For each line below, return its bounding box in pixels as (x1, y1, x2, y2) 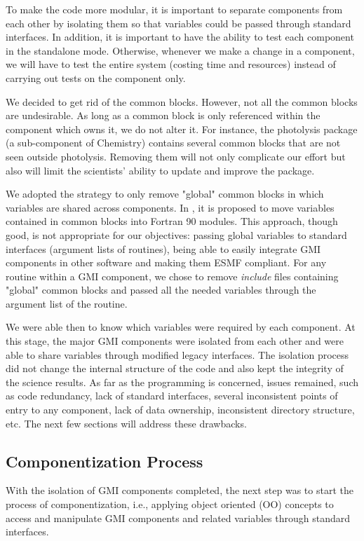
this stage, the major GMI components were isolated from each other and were (6, 334, 344, 348)
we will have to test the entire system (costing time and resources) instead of (6, 57, 336, 71)
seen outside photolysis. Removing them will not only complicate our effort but (6, 149, 346, 163)
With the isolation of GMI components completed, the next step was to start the (6, 483, 353, 498)
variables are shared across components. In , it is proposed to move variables (6, 200, 335, 214)
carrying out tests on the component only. (6, 70, 186, 85)
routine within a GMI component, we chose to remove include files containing (6, 268, 339, 283)
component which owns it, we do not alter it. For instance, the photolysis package (6, 121, 358, 136)
